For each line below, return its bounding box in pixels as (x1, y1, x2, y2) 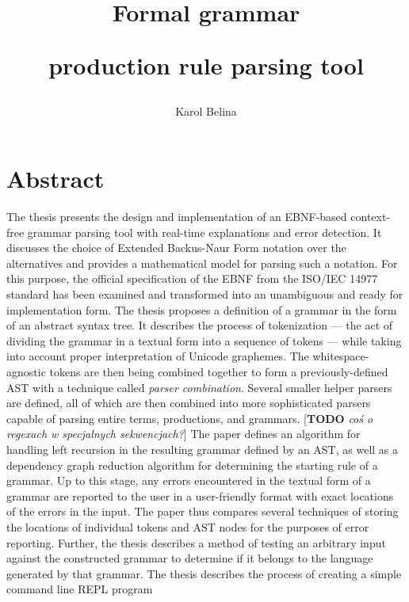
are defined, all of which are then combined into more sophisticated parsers (6, 394, 371, 411)
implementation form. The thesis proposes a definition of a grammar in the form (6, 301, 397, 318)
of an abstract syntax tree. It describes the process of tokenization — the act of (6, 317, 393, 333)
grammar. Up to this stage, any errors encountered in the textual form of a (6, 472, 371, 489)
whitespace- (312, 348, 369, 364)
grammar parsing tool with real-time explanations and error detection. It (27, 223, 382, 240)
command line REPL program (6, 581, 153, 597)
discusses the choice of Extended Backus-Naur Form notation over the (6, 239, 346, 256)
